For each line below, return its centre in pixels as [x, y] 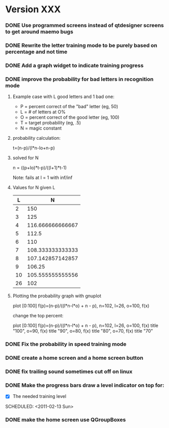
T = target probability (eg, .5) [51, 123]
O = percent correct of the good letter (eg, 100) [70, 117]
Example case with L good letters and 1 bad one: [63, 97]
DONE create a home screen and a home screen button [74, 358]
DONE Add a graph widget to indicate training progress [75, 65]
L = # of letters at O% [43, 112]
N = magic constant [41, 128]
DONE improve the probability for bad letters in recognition [79, 79]
